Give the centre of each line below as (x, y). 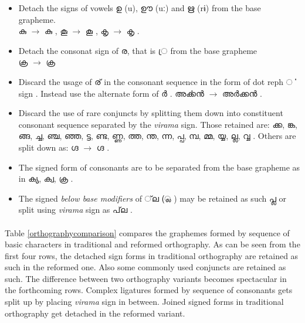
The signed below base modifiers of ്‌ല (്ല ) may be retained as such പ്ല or (152, 198)
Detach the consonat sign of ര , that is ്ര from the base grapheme (138, 50)
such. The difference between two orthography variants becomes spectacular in (146, 278)
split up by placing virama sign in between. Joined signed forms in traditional (144, 302)
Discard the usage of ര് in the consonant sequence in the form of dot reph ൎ (156, 81)
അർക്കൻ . (242, 93)
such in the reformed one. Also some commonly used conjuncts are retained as (145, 267)
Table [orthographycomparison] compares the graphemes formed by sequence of (147, 232)
